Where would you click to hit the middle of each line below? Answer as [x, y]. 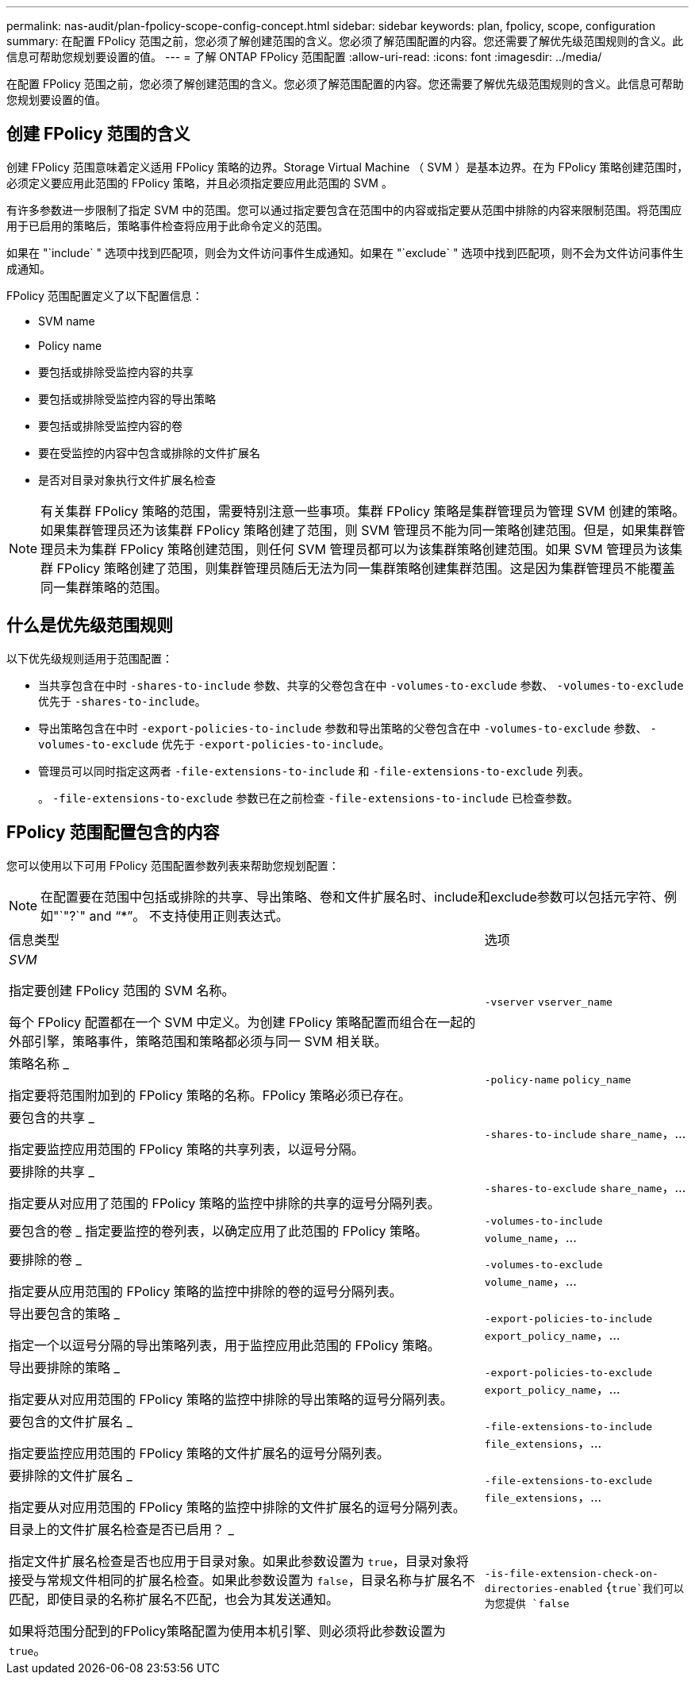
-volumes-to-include [543, 1221]
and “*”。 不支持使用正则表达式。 [189, 916]
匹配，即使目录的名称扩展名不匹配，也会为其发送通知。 [174, 1599]
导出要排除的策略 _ [64, 1367]
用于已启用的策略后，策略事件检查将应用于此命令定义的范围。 [167, 225]
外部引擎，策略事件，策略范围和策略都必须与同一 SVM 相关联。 [198, 1041]
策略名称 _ [39, 1063]
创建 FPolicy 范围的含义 [98, 134]
